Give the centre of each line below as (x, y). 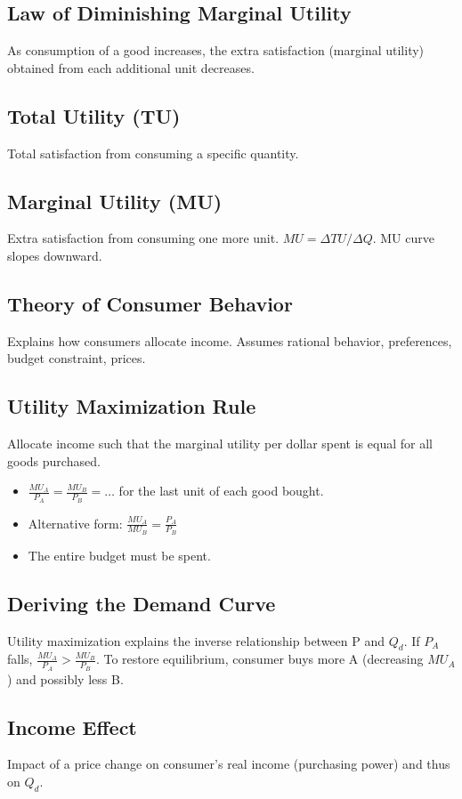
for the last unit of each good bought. (221, 491)
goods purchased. (54, 460)
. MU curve (403, 238)
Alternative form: (75, 523)
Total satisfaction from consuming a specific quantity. (153, 153)
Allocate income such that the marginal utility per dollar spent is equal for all (220, 444)
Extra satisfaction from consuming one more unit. (143, 238)
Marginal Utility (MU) (115, 201)
